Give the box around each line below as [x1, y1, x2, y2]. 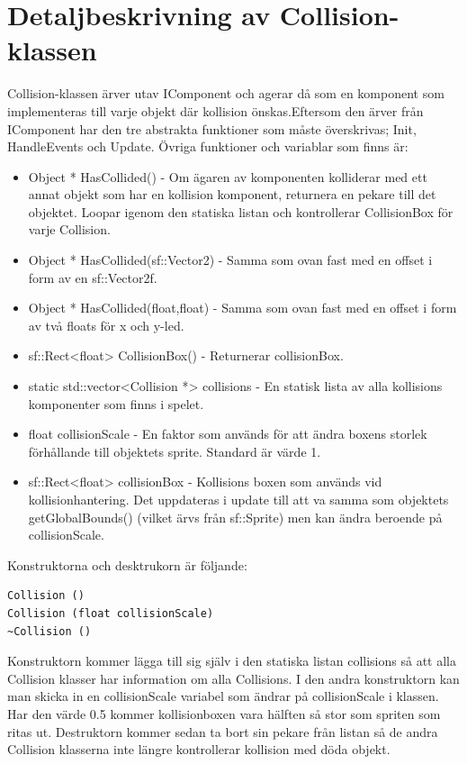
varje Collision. [28, 220, 111, 239]
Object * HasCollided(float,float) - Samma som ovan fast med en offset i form [28, 298, 457, 317]
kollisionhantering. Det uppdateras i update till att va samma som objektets [28, 490, 449, 508]
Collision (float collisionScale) [7, 606, 214, 620]
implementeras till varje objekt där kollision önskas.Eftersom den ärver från [7, 101, 424, 120]
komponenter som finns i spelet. [28, 394, 204, 413]
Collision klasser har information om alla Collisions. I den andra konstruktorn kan [7, 668, 460, 687]
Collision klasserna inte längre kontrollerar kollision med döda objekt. [7, 740, 391, 759]
